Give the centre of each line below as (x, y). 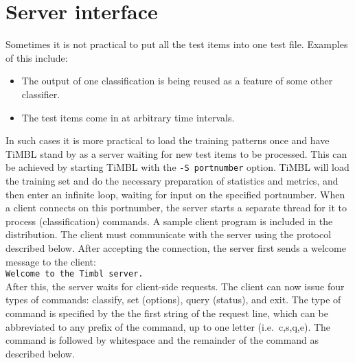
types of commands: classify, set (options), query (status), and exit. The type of (173, 300)
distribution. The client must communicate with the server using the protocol (169, 234)
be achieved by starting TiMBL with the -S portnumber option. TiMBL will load (177, 167)
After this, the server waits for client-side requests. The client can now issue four (175, 286)
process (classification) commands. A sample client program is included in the (169, 221)
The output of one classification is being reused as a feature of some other (177, 81)
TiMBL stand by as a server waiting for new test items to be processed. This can (176, 153)
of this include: (37, 57)
